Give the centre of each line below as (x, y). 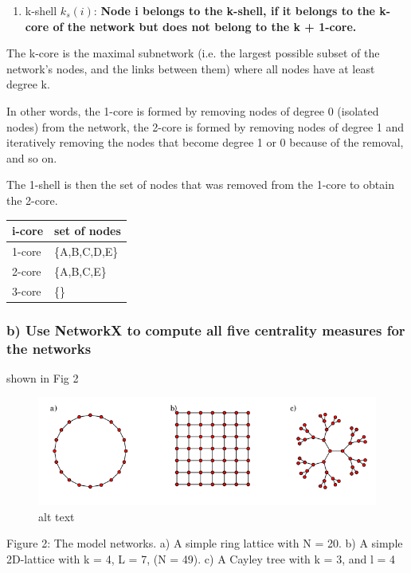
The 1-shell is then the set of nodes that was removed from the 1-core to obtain (200, 184)
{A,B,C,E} (80, 271)
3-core (27, 290)
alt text (57, 516)
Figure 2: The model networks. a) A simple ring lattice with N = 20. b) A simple (205, 543)
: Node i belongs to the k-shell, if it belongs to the (234, 10)
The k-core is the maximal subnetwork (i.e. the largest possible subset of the (193, 53)
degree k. (28, 84)
